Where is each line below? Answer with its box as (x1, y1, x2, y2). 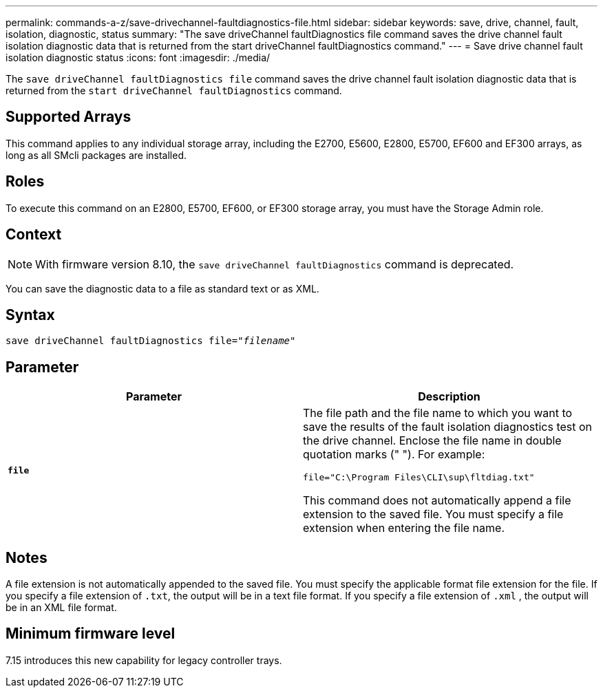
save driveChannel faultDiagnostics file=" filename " (6, 335, 296, 347)
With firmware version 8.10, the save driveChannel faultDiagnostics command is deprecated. (35, 257, 514, 271)
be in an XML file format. (6, 601, 117, 614)
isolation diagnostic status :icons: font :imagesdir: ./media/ (6, 52, 271, 63)
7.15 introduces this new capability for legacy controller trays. (6, 654, 282, 666)
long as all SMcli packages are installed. (6, 149, 187, 161)
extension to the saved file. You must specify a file (303, 507, 564, 522)
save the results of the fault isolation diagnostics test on (303, 420, 593, 434)
